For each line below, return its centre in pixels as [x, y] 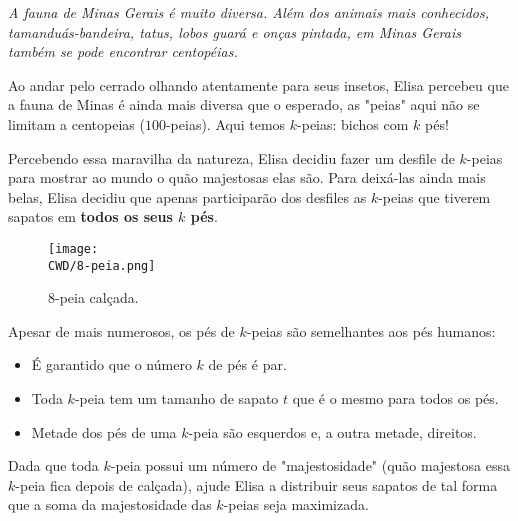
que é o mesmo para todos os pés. [395, 398]
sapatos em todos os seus [90, 216]
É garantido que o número [111, 364]
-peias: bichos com [353, 123]
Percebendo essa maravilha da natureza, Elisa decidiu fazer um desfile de [231, 157]
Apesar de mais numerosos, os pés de [121, 330]
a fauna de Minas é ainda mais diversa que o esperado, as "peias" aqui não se [244, 104]
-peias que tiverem [434, 196]
